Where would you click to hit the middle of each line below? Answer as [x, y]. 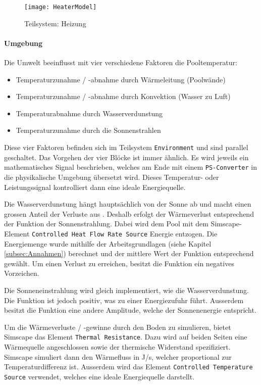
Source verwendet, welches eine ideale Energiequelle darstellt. [99, 376]
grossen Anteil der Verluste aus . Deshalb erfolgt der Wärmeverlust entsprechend [129, 213]
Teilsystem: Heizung [55, 23]
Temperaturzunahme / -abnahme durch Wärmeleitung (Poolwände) [121, 79]
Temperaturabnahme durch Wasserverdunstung [89, 113]
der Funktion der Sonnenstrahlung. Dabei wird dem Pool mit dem [106, 224]
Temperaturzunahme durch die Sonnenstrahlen [88, 130]
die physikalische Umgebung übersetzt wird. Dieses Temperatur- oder [112, 177]
